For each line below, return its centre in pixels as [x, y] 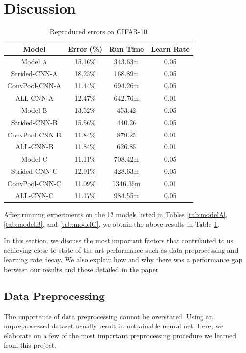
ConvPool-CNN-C [34, 183]
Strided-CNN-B [34, 122]
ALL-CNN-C [34, 195]
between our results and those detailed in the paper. [82, 269]
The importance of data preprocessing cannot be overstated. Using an [109, 316]
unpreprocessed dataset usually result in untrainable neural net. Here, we [114, 326]
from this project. [30, 345]
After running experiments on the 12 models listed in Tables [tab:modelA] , [116, 214]
